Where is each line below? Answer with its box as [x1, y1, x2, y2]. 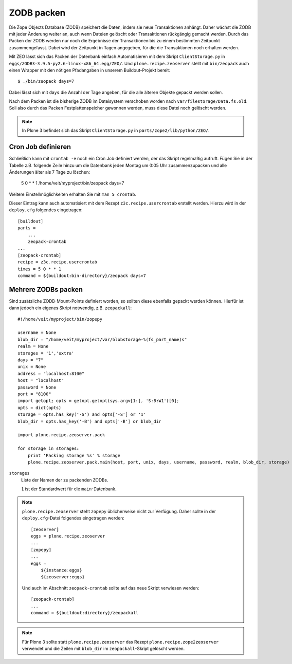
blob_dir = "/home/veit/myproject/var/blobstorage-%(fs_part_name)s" [18, 336, 187, 342]
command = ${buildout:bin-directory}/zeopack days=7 [18, 273, 146, 278]
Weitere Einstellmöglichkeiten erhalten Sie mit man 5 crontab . [9, 191, 136, 197]
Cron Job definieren [9, 143, 71, 151]
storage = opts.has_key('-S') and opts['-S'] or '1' [18, 412, 146, 417]
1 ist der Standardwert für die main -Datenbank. [21, 486, 117, 492]
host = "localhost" [18, 378, 64, 383]
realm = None [18, 344, 49, 349]
